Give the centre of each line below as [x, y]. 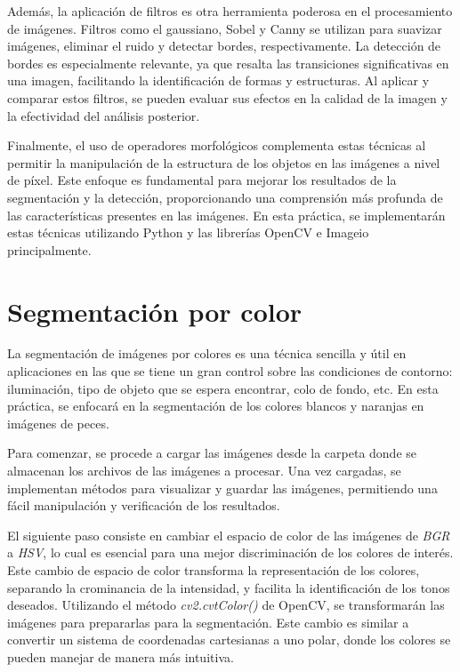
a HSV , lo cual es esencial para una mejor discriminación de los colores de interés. [230, 552]
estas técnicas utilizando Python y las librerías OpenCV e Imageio [188, 232]
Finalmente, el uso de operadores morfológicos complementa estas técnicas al [217, 145]
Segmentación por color [155, 311]
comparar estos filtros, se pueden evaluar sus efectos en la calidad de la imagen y [227, 97]
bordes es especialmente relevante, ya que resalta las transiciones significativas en [228, 63]
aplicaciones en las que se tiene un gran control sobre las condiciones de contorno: [230, 371]
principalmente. [49, 249]
